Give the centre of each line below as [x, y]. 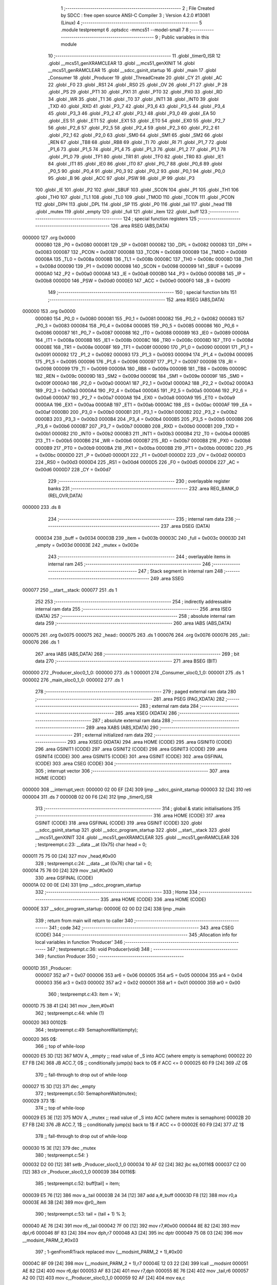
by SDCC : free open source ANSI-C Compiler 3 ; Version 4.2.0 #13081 [135, 15]
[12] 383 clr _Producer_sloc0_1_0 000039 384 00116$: [79, 1171]
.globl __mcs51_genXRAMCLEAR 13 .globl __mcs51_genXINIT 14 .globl [121, 63]
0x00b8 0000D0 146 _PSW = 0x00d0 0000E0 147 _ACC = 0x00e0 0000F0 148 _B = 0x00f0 [133, 281]
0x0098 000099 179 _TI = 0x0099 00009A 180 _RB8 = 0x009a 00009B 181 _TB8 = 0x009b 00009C [141, 369]
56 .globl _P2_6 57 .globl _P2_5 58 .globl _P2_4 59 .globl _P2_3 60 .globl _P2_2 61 [134, 128]
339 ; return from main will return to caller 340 [84, 921]
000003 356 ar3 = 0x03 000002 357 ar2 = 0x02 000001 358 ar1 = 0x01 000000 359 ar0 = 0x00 [138, 982]
